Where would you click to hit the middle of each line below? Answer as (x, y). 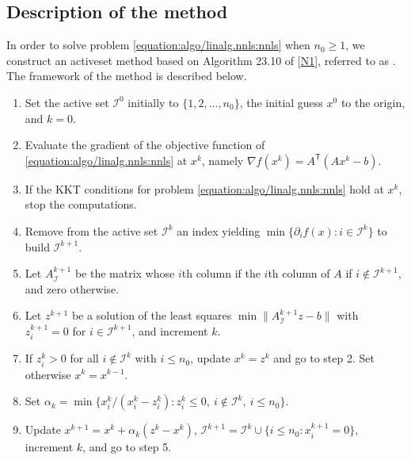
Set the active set (67, 102)
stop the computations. (81, 204)
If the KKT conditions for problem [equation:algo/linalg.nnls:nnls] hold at (204, 188)
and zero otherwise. (72, 288)
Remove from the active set (91, 230)
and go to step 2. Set (324, 358)
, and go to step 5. (127, 447)
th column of (299, 273)
